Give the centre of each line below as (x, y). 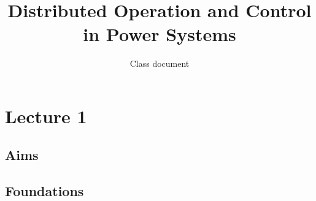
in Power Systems (160, 34)
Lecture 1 (46, 116)
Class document (160, 63)
